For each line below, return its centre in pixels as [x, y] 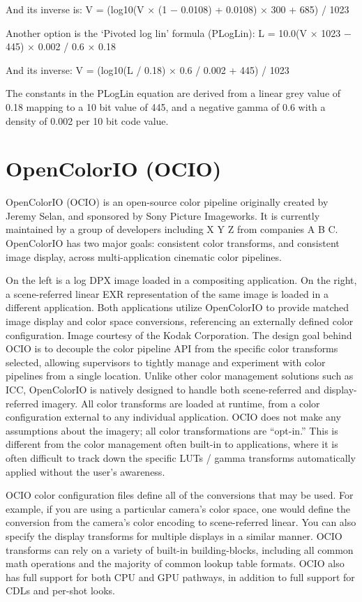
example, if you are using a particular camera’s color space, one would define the [178, 508]
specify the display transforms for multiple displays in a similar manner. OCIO [174, 535]
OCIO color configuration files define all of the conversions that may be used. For [180, 495]
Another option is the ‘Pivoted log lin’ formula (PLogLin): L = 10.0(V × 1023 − [179, 32]
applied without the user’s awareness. [85, 471]
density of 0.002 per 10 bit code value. [87, 120]
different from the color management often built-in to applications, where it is [172, 444]
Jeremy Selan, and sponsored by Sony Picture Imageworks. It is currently [163, 215]
